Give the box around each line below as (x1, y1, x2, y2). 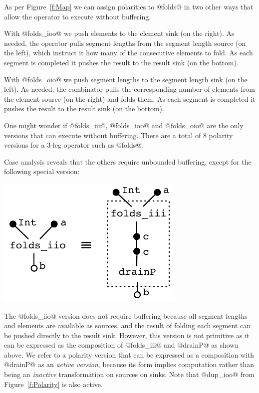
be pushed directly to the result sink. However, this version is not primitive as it (4, 330, 250, 340)
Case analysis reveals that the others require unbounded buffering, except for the (4, 156, 252, 167)
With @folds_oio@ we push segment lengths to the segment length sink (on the (4, 74, 248, 84)
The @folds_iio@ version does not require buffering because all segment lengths (4, 310, 248, 321)
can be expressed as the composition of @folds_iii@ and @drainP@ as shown (4, 340, 239, 350)
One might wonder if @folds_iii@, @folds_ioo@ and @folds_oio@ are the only (4, 120, 244, 130)
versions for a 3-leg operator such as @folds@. (4, 140, 143, 150)
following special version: (4, 166, 80, 177)
